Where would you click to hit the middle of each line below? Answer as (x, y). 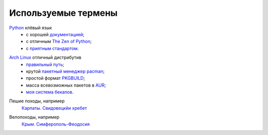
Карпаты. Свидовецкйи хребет (54, 108)
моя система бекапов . (50, 92)
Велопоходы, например (34, 117)
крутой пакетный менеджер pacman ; (65, 71)
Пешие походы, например (37, 101)
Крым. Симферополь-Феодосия (56, 124)
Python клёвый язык (31, 28)
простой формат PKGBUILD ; (56, 78)
